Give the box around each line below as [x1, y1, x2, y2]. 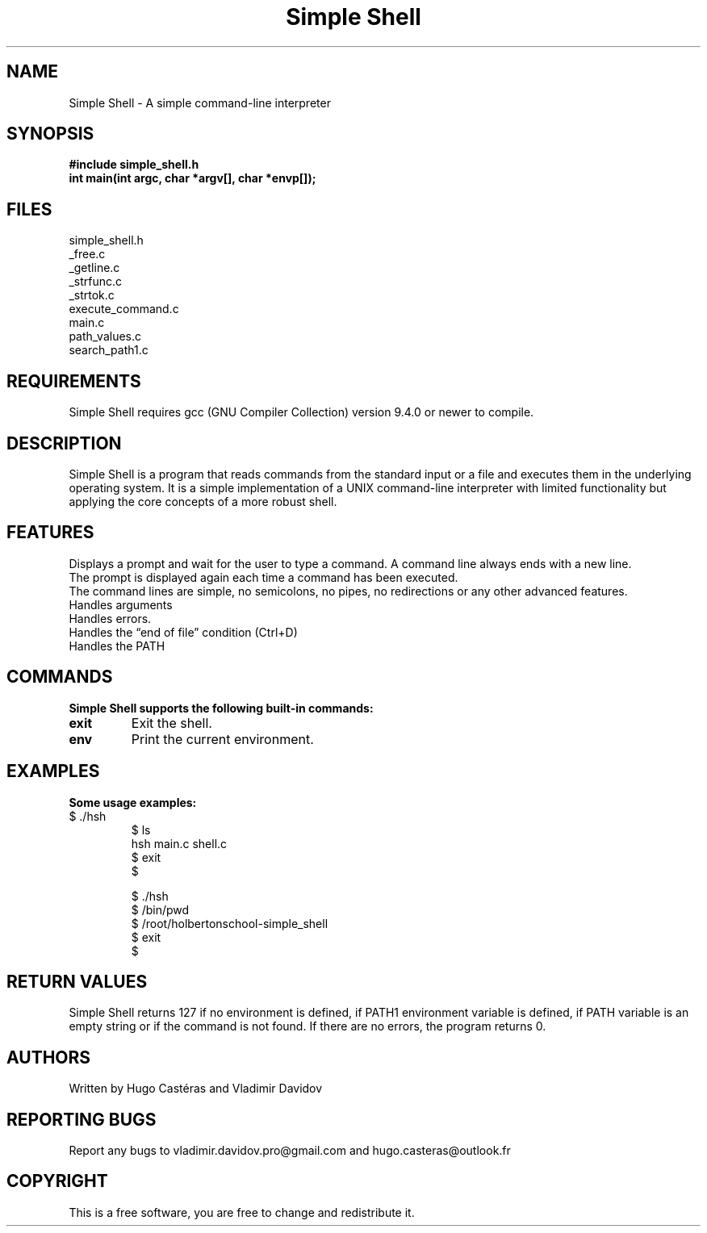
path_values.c [69, 329, 142, 344]
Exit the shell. [131, 714, 212, 731]
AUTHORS [6, 1047, 91, 1068]
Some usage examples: [69, 795, 197, 809]
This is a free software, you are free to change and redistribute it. [69, 1205, 415, 1219]
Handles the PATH [69, 638, 165, 653]
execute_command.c [69, 302, 179, 316]
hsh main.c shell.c [131, 836, 228, 851]
